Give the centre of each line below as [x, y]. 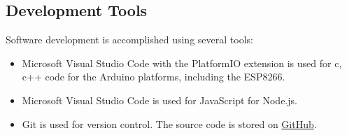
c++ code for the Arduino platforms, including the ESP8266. [154, 77]
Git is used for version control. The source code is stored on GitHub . [169, 123]
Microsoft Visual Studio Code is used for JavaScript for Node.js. [160, 100]
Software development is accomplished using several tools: [129, 40]
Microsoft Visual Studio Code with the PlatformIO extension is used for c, [182, 63]
